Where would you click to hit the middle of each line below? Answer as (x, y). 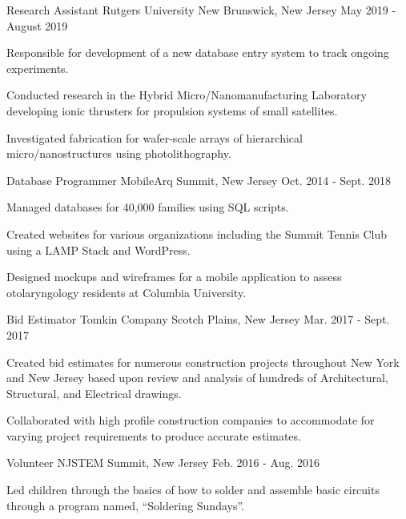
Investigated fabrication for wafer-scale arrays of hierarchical (155, 137)
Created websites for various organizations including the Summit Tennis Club (197, 233)
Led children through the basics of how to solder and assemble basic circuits (193, 490)
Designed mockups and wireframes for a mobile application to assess (174, 277)
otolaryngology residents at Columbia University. (127, 292)
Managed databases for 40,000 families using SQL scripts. (148, 207)
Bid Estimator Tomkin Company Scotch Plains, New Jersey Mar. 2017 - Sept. (198, 319)
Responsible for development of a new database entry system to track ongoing (198, 52)
